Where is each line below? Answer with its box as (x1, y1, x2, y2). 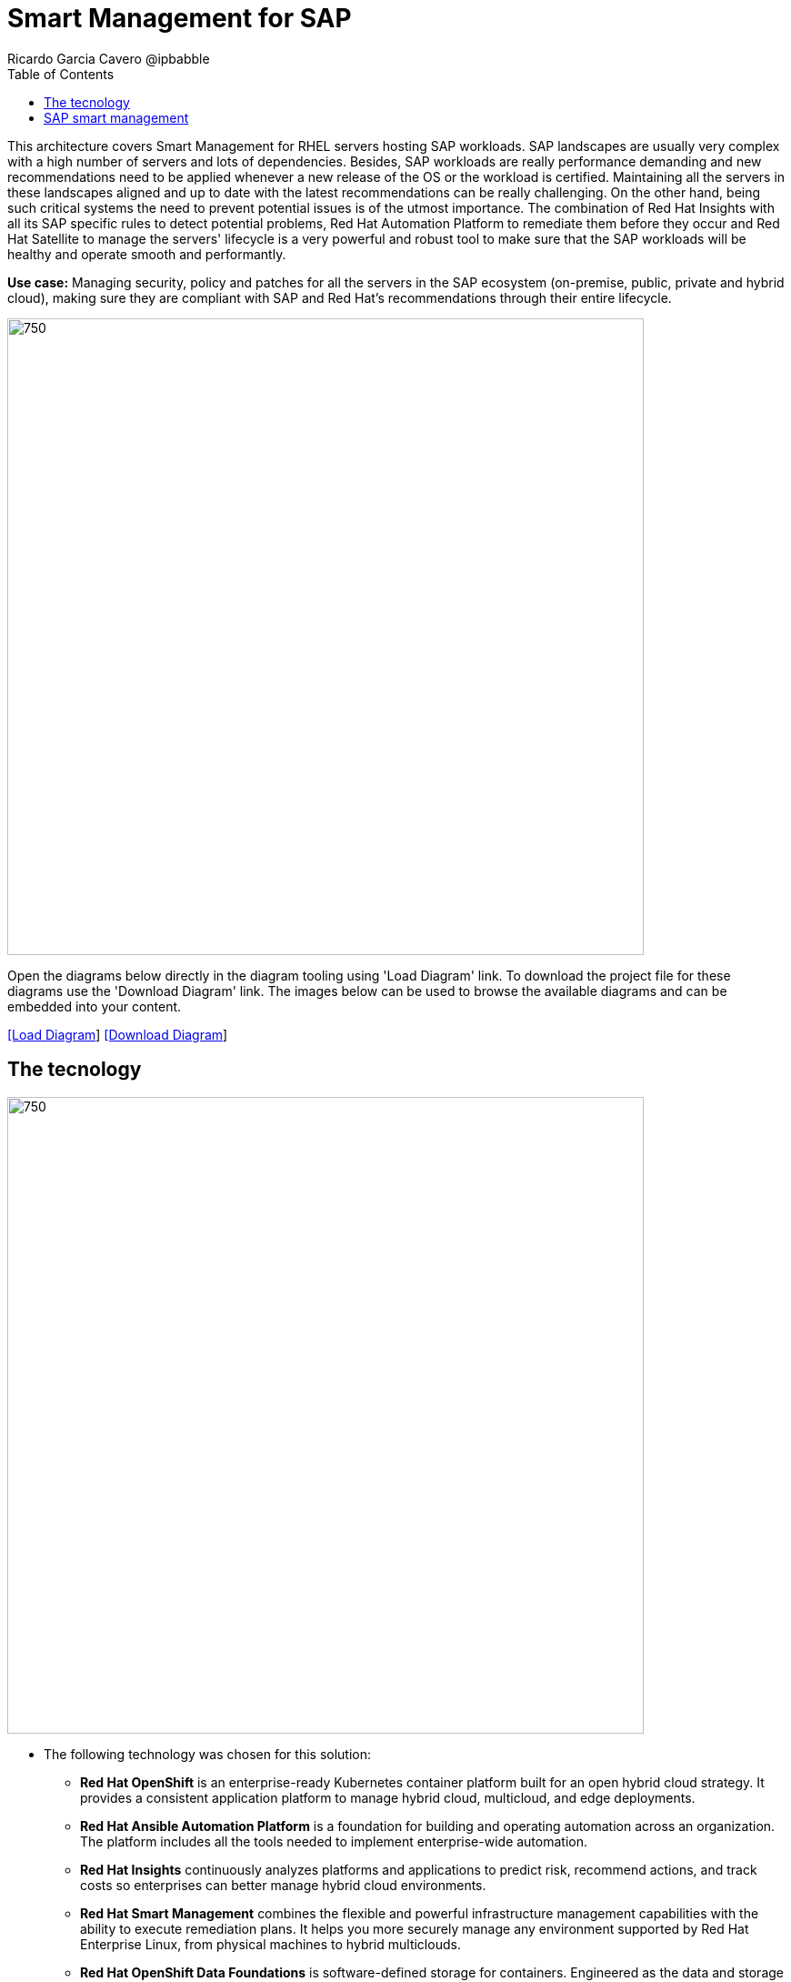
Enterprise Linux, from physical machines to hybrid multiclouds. (80, 1936, 461, 1952)
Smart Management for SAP (7, 3, 352, 34)
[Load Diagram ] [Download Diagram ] (7, 1026, 228, 1042)
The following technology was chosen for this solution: (44, 1746, 372, 1762)
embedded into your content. (7, 998, 182, 1014)
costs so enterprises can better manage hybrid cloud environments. (80, 1876, 486, 1893)
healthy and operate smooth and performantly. (7, 246, 286, 262)
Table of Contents (7, 65, 115, 82)
